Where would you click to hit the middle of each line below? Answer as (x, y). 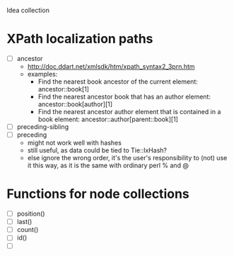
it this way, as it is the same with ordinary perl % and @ (108, 165)
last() (24, 222)
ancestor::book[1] (64, 89)
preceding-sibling (42, 127)
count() (28, 230)
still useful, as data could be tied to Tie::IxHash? (97, 150)
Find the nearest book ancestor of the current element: (118, 82)
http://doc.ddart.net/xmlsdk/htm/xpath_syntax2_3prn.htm (111, 66)
